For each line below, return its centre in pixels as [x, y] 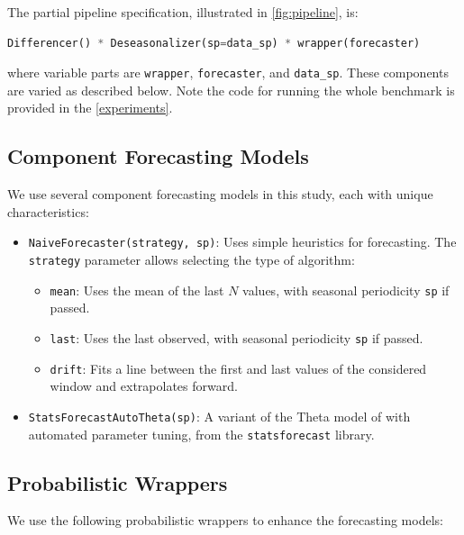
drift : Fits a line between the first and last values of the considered [238, 368]
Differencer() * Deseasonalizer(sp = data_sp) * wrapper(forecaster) [214, 43]
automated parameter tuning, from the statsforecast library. [201, 434]
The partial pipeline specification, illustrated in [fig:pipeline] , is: [183, 12]
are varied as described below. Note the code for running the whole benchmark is [231, 90]
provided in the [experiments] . [90, 108]
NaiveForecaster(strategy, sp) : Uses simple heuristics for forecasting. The [242, 242]
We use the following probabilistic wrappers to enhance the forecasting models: [225, 520]
